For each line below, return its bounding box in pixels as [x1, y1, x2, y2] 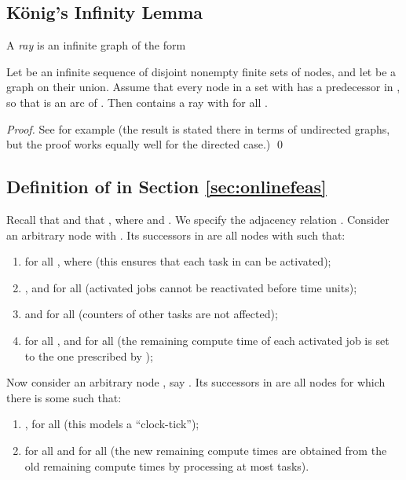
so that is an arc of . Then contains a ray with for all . [6, 93, 268, 110]
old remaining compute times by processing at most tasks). [24, 457, 309, 474]
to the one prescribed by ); [24, 347, 153, 364]
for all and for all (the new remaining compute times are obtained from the [24, 442, 387, 458]
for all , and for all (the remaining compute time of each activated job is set [24, 332, 390, 348]
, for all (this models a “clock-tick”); [24, 416, 199, 432]
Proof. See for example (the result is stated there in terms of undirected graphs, [6, 120, 390, 137]
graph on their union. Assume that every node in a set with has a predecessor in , [6, 79, 401, 95]
